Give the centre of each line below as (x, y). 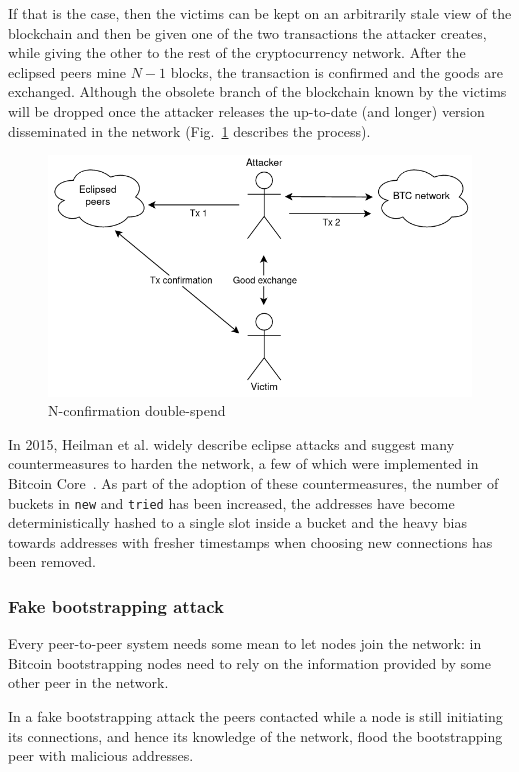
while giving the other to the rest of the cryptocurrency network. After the (237, 52)
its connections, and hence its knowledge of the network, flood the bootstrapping (255, 735)
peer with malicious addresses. (101, 755)
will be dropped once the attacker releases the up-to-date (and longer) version (246, 110)
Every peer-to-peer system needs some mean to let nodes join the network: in (245, 643)
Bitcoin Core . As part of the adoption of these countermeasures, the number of (253, 482)
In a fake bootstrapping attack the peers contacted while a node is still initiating (255, 716)
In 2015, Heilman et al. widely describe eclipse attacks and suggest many (231, 443)
